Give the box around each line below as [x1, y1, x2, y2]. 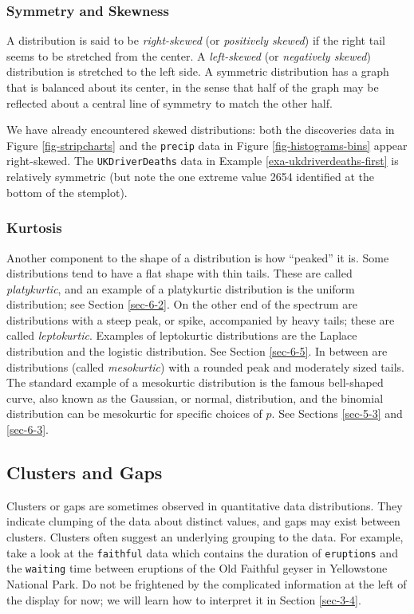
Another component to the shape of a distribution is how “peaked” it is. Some [6, 249, 389, 266]
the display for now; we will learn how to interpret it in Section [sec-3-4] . [6, 591, 361, 608]
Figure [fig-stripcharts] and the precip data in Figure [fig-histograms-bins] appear [6, 136, 408, 153]
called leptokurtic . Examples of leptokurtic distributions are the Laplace [6, 327, 357, 344]
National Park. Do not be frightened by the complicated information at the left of [6, 575, 407, 592]
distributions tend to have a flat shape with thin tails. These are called [6, 265, 353, 281]
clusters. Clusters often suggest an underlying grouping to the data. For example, [6, 529, 404, 545]
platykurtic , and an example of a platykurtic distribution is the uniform [6, 280, 355, 297]
